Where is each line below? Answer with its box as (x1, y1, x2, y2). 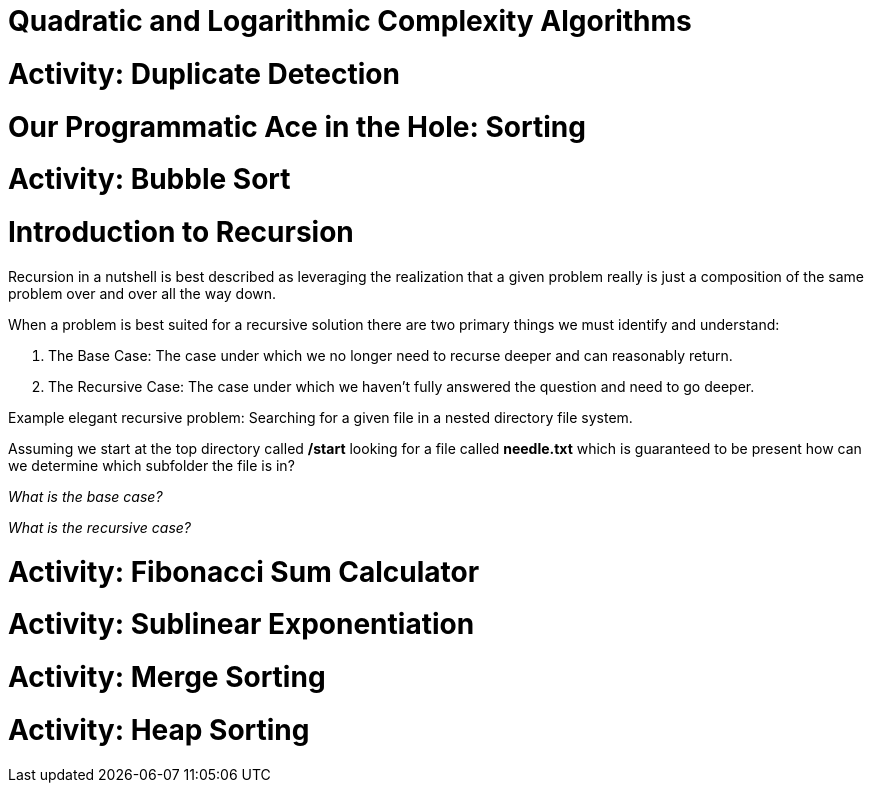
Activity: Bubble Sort (8, 162, 291, 197)
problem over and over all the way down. (8, 284, 277, 302)
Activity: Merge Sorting (8, 660, 326, 694)
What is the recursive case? (8, 518, 192, 536)
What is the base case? (8, 487, 163, 505)
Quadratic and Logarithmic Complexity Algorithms (8, 4, 692, 38)
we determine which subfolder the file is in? (8, 456, 295, 474)
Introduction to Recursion (8, 215, 354, 249)
